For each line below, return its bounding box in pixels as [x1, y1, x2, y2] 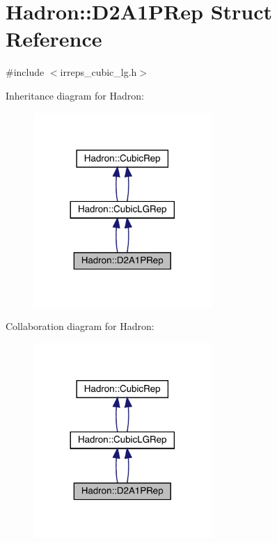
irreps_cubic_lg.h [60, 65, 137, 79]
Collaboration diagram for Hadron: [6, 319, 155, 333]
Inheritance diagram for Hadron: [6, 88, 144, 102]
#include [6, 65, 45, 79]
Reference [6, 24, 102, 53]
